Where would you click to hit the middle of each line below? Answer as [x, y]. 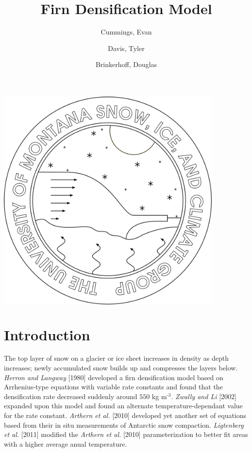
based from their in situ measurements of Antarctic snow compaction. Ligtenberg [124, 425]
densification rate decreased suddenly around [71, 396]
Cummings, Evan [126, 32]
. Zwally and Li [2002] [204, 396]
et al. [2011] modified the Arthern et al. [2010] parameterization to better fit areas [126, 434]
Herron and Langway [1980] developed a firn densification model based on [114, 377]
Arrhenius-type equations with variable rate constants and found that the [113, 387]
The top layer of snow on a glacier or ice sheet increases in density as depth [116, 358]
